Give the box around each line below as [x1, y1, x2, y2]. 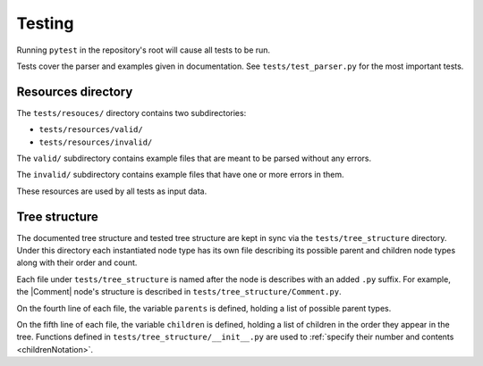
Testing [16, 13, 74, 33]
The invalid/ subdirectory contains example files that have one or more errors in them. [16, 170, 344, 180]
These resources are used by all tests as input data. [16, 186, 208, 196]
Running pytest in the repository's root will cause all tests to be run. [16, 45, 271, 55]
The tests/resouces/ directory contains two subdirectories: [16, 107, 247, 118]
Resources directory [16, 84, 133, 99]
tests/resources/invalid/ [38, 137, 153, 147]
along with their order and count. [16, 257, 138, 268]
